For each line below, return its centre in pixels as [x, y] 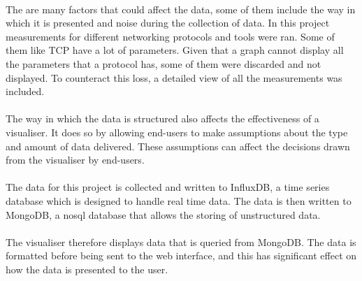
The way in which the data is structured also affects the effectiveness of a [162, 118]
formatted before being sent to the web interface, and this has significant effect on [181, 255]
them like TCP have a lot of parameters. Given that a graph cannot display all [175, 50]
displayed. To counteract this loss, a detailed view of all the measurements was [174, 77]
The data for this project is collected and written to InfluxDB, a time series [168, 187]
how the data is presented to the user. [87, 269]
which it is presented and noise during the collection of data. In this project [168, 23]
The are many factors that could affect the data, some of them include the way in [181, 9]
